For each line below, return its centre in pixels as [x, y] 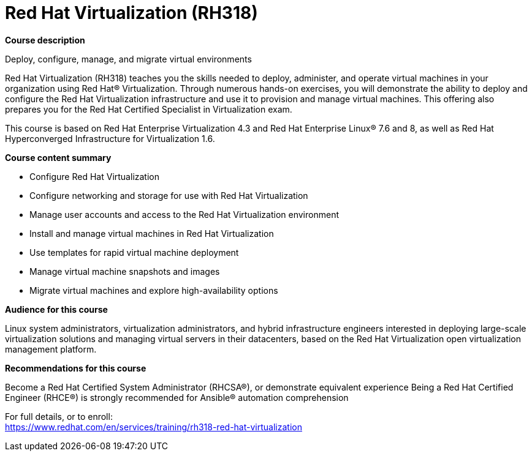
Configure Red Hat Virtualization [94, 176]
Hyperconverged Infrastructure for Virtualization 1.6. [110, 138]
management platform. [51, 349]
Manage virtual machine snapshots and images [125, 271]
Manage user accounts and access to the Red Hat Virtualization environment [184, 214]
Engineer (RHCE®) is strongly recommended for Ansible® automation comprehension [177, 397]
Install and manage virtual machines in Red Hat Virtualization [152, 233]
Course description [45, 40]
